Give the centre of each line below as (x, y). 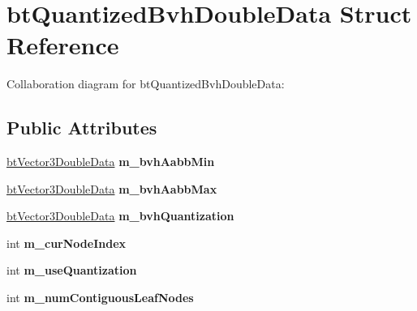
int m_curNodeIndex (67, 243)
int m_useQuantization (72, 270)
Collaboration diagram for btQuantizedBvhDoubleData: (146, 84)
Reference (63, 45)
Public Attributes (82, 128)
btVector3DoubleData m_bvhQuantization (120, 216)
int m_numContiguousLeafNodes (100, 298)
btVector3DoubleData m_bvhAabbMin (111, 162)
